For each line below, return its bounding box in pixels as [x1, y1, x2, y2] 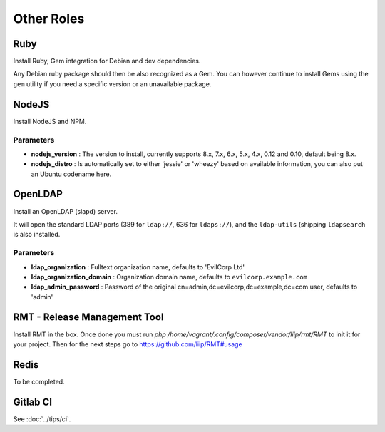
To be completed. [13, 377, 65, 386]
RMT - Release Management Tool [13, 311, 164, 324]
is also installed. [13, 230, 61, 239]
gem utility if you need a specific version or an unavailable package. [13, 79, 212, 88]
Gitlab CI [13, 396, 53, 408]
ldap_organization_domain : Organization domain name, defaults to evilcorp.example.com [31, 272, 308, 281]
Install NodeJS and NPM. [13, 117, 87, 125]
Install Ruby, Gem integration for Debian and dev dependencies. [13, 57, 201, 66]
